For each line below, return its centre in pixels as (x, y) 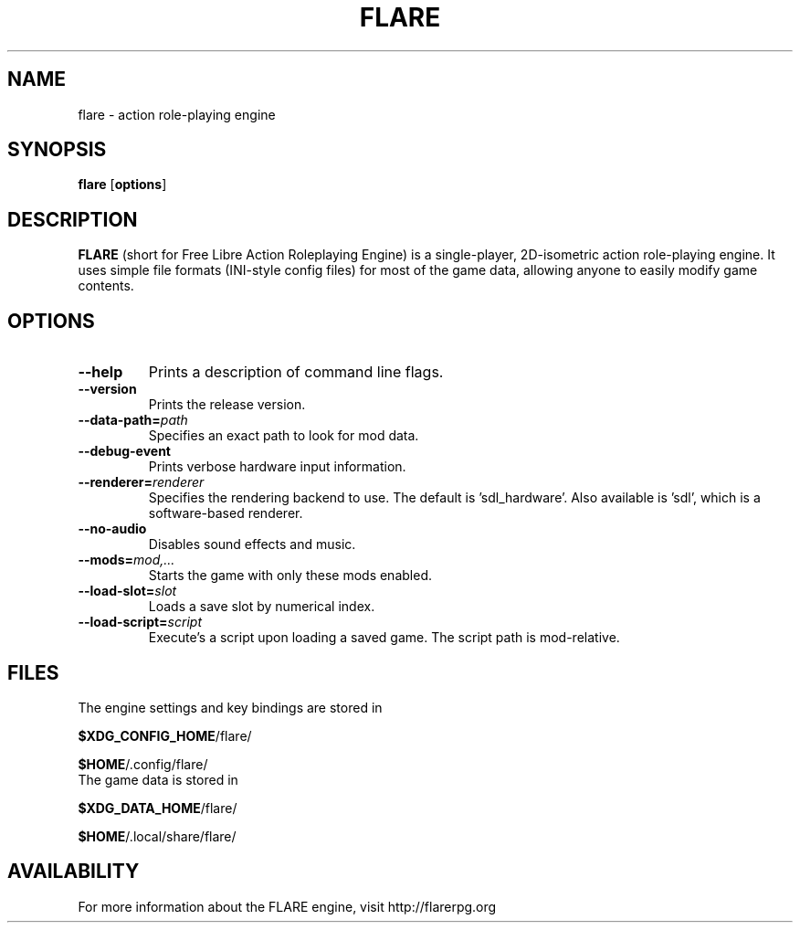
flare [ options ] (122, 185)
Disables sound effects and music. (252, 544)
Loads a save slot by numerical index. (262, 607)
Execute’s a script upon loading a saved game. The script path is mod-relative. (384, 638)
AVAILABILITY (74, 872)
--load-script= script (140, 622)
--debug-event (124, 451)
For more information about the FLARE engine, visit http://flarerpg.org (287, 906)
